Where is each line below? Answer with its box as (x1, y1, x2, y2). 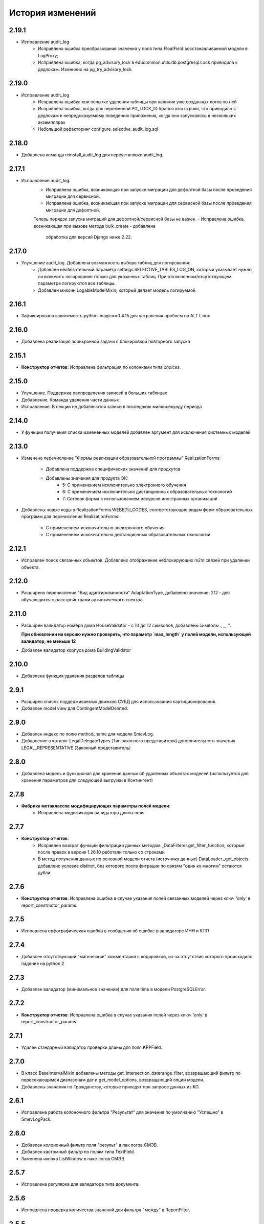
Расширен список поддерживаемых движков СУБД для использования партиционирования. (21, 698, 217, 705)
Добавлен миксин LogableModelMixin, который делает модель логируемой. (38, 287, 197, 293)
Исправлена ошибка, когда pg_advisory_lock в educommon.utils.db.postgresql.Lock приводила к (38, 59, 238, 66)
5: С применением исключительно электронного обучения (62, 482, 186, 488)
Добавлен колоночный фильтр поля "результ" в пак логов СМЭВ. (21, 1142, 158, 1148)
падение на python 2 (21, 960, 65, 966)
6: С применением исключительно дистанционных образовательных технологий (62, 489, 232, 494)
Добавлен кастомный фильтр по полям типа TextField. (21, 1149, 135, 1155)
